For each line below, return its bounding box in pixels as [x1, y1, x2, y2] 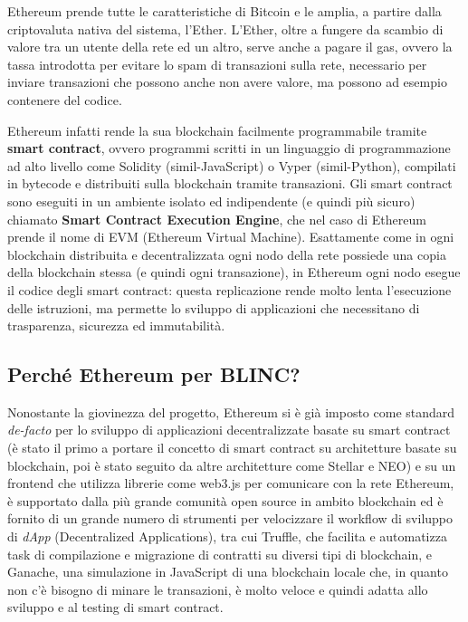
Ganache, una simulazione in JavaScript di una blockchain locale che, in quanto [7, 562, 448, 581]
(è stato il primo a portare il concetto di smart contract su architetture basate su [7, 438, 457, 457]
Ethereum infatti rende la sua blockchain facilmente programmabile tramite [7, 120, 427, 139]
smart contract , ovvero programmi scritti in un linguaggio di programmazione [7, 139, 451, 158]
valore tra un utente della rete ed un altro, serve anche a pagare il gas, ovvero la [7, 37, 453, 56]
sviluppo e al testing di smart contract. [7, 598, 224, 617]
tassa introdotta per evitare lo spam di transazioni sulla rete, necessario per [7, 54, 427, 73]
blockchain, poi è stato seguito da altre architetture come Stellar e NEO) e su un [7, 455, 456, 474]
